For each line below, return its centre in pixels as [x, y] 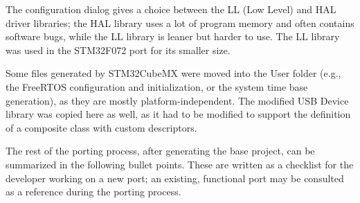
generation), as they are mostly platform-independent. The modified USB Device [177, 100]
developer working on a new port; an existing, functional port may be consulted [175, 178]
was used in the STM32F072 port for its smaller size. [118, 50]
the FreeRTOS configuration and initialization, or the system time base [157, 86]
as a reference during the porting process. [93, 192]
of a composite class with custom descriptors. [101, 127]
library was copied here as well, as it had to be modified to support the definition [178, 114]
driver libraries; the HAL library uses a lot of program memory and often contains [180, 23]
